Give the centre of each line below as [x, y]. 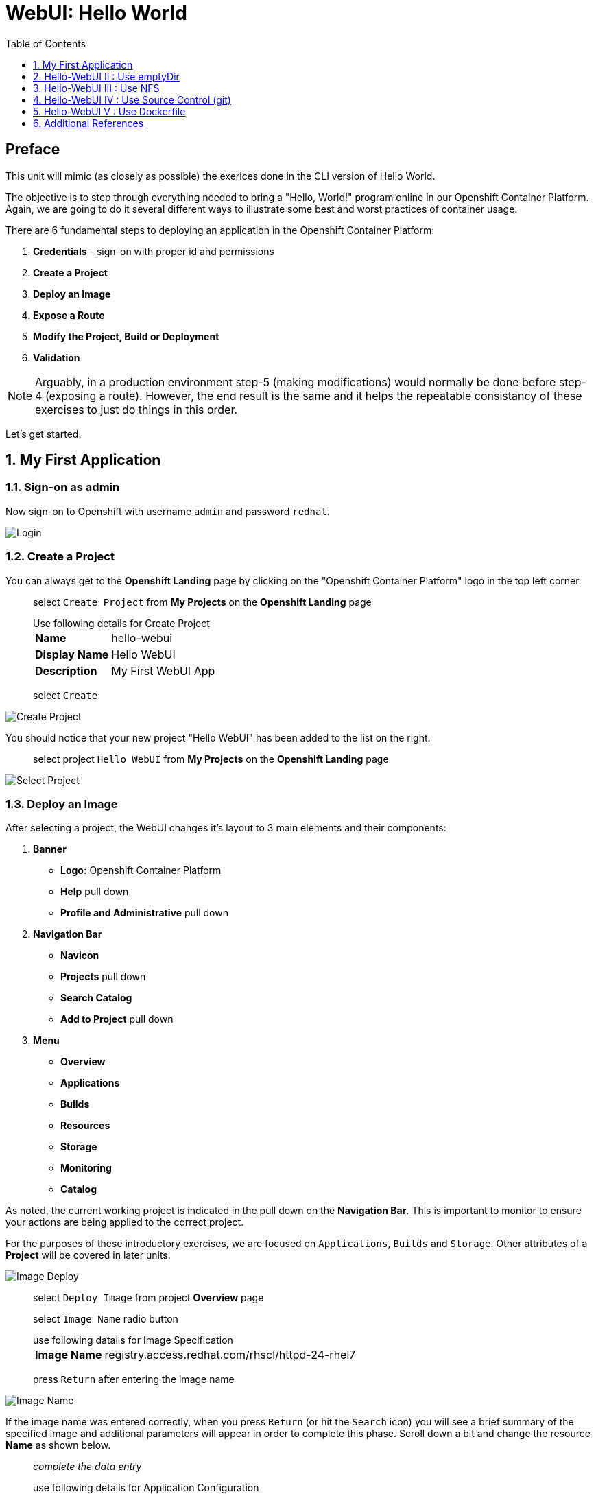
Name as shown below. [58, 1445]
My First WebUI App [163, 671]
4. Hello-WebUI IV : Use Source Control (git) [132, 99]
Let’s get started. [44, 434]
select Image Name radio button [106, 1319]
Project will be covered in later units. [88, 1255]
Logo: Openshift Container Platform [141, 870]
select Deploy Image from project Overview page [148, 1298]
